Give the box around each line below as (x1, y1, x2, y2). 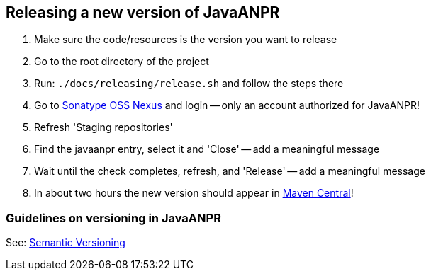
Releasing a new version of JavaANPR (6, 4, 280, 21)
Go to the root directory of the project (34, 55, 209, 68)
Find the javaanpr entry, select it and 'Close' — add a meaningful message (34, 143, 380, 156)
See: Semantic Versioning (6, 236, 125, 249)
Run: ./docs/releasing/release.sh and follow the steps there (34, 77, 344, 90)
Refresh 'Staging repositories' (34, 121, 173, 134)
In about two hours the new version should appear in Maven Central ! (34, 187, 354, 200)
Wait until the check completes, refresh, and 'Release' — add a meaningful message (34, 165, 425, 178)
